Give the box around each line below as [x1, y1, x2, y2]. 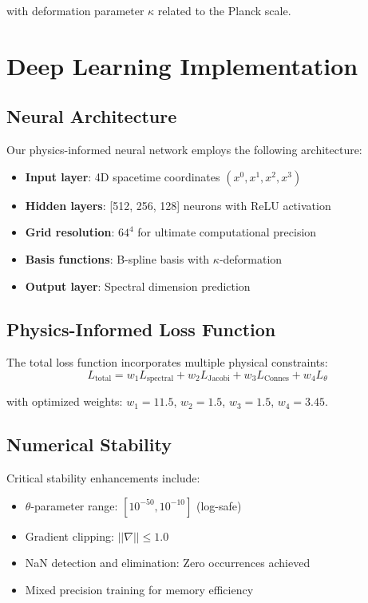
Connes [263, 375, 289, 383]
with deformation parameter [6, 2, 144, 18]
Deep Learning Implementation [6, 49, 358, 81]
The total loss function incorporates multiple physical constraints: [6, 354, 328, 371]
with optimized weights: [6, 393, 123, 410]
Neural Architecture [6, 104, 177, 129]
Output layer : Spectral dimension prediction [25, 277, 251, 294]
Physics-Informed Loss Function [6, 316, 276, 341]
